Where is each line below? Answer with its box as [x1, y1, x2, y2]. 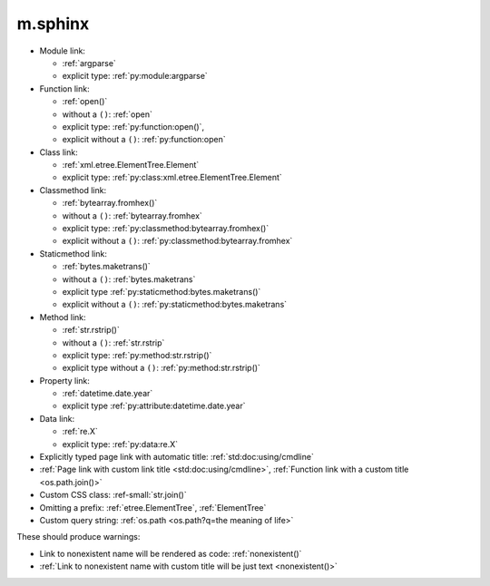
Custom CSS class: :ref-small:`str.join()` [39, 490, 187, 501]
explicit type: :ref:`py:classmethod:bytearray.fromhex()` [62, 223, 269, 234]
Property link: [39, 375, 91, 386]
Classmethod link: [39, 184, 107, 195]
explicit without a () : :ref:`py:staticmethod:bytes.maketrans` [62, 299, 288, 310]
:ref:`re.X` [62, 426, 99, 437]
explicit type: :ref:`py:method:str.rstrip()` [62, 349, 212, 360]
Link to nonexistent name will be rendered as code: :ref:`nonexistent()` [39, 548, 302, 559]
